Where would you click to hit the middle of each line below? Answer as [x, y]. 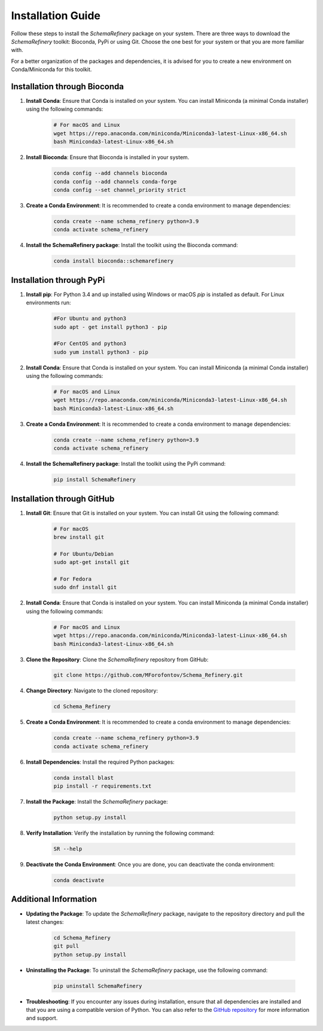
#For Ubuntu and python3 [90, 319]
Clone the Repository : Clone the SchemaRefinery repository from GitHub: [117, 659]
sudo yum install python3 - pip [101, 352]
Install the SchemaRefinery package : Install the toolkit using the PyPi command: [126, 464]
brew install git [79, 537]
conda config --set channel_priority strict [120, 190]
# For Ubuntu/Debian [83, 554]
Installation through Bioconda [67, 86]
